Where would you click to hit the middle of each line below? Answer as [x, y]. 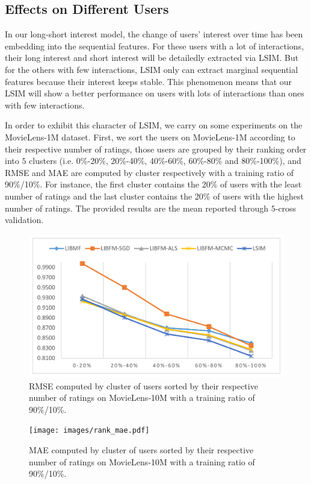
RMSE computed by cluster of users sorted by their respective [143, 385]
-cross [286, 208]
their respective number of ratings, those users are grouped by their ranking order [156, 149]
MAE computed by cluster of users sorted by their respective [141, 449]
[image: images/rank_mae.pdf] [89, 431]
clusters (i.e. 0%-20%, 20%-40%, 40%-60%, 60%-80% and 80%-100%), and [165, 161]
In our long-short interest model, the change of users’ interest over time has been [154, 34]
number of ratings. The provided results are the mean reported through [137, 208]
